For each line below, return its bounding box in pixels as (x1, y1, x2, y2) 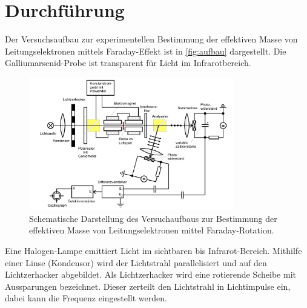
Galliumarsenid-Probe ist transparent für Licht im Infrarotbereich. (5, 56, 251, 69)
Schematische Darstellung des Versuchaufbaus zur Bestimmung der (29, 212, 277, 224)
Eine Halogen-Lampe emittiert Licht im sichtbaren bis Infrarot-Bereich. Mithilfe (5, 244, 302, 256)
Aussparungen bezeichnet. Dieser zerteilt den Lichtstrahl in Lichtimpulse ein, (5, 280, 291, 292)
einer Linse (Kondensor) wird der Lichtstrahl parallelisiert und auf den (5, 256, 267, 269)
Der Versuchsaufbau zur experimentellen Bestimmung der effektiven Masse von (5, 33, 298, 45)
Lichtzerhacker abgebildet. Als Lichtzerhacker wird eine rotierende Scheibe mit (5, 268, 296, 281)
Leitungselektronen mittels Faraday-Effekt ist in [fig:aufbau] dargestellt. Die (5, 44, 286, 57)
